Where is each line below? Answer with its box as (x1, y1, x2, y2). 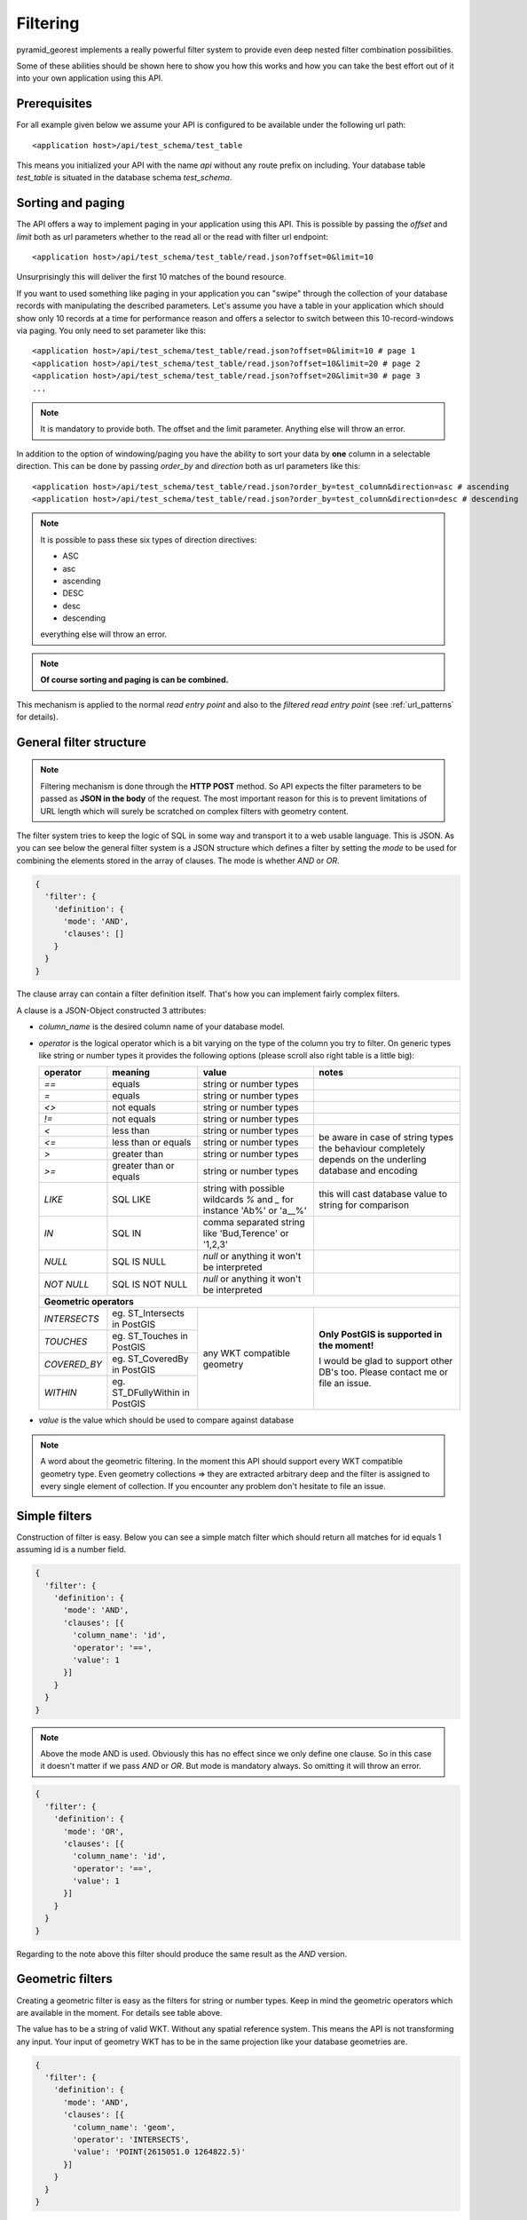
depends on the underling (319, 1153, 427, 1165)
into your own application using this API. (16, 73, 163, 83)
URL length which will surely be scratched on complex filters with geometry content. (40, 805, 350, 816)
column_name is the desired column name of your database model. (38, 1021, 286, 1032)
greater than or (112, 1160, 175, 1172)
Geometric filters (16, 1971, 113, 1986)
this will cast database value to (319, 1188, 448, 1201)
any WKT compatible (202, 1346, 291, 1359)
